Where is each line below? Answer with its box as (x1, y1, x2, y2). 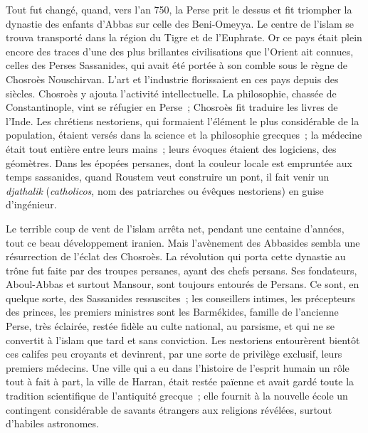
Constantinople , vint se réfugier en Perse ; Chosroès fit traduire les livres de (6, 100, 338, 114)
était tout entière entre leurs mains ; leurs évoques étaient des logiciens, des (6, 141, 337, 156)
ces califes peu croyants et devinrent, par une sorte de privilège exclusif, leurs (6, 346, 342, 361)
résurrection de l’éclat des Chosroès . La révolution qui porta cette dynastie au (6, 249, 346, 264)
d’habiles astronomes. (6, 416, 99, 431)
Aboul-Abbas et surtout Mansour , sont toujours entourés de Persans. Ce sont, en (6, 277, 359, 292)
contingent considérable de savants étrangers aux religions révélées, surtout (6, 402, 332, 417)
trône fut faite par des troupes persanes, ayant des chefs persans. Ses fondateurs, (6, 262, 357, 277)
